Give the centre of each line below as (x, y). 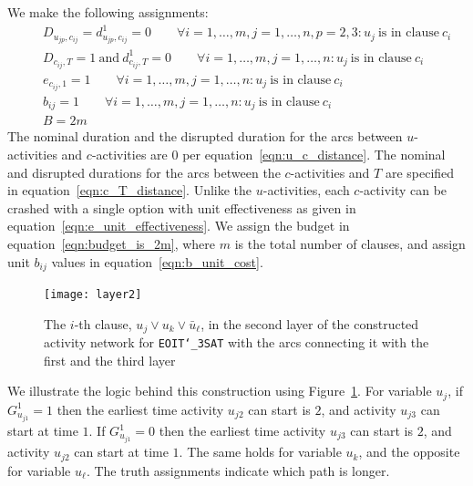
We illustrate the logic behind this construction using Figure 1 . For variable (220, 391)
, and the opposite (409, 452)
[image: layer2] (93, 295)
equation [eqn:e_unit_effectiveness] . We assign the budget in (179, 226)
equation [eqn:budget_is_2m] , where (112, 244)
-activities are (129, 155)
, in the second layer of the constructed (310, 323)
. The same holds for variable (260, 452)
